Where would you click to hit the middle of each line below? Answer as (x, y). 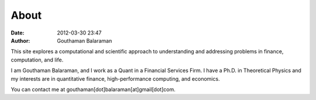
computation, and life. (37, 60)
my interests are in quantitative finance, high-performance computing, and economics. (115, 78)
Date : (18, 33)
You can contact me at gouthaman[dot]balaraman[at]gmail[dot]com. (93, 89)
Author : (20, 40)
